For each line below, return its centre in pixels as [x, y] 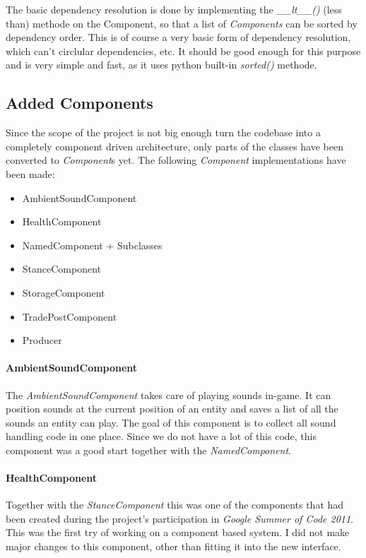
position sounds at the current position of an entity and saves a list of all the [172, 409]
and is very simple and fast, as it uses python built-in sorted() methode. [161, 65]
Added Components [79, 103]
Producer [42, 340]
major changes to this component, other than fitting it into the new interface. [173, 546]
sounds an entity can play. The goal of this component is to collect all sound [171, 422]
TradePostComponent [70, 316]
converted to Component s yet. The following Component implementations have [176, 160]
